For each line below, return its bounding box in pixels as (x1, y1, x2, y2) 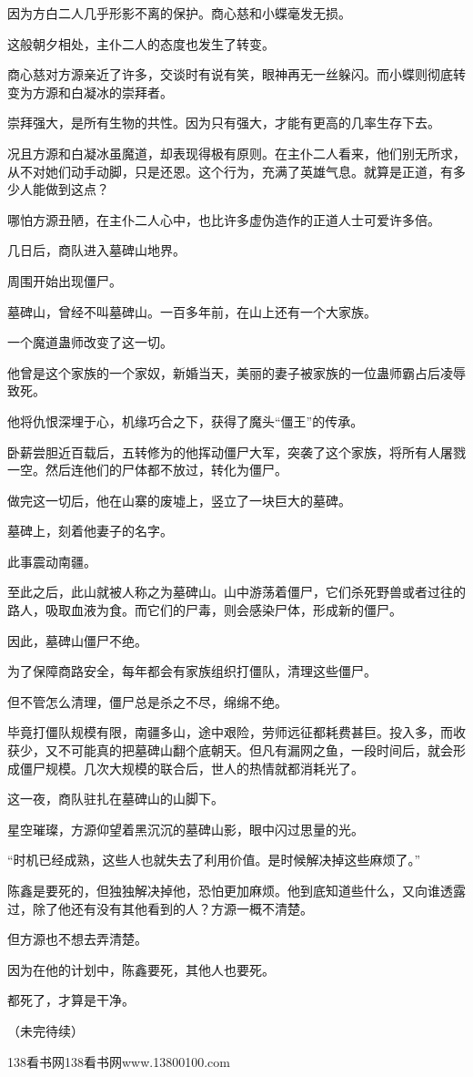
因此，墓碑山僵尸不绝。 (7, 631, 147, 650)
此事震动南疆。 (7, 551, 96, 570)
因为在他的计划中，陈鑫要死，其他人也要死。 (7, 959, 275, 979)
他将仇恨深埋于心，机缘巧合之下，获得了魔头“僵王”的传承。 (7, 411, 364, 430)
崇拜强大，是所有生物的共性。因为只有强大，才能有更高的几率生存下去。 (7, 113, 440, 132)
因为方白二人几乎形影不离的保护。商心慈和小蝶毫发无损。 (7, 4, 351, 22)
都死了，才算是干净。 (7, 990, 135, 1010)
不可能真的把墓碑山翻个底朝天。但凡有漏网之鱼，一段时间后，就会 (57, 741, 453, 760)
